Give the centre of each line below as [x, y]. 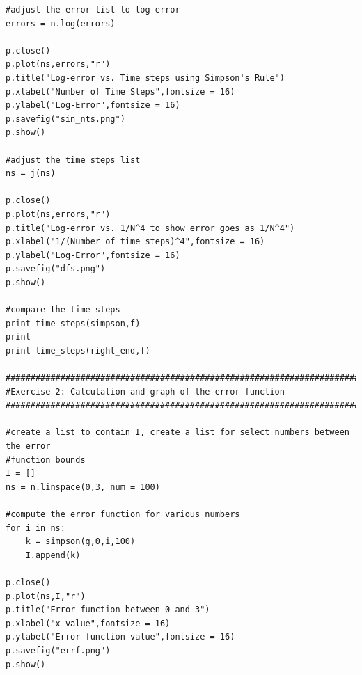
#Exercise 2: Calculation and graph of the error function [145, 391]
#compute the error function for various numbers [123, 514]
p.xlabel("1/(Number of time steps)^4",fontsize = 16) [135, 242]
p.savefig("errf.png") [58, 650]
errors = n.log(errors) [61, 23]
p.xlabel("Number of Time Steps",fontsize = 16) [120, 92]
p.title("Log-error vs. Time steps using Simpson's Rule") [145, 78]
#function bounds [46, 460]
